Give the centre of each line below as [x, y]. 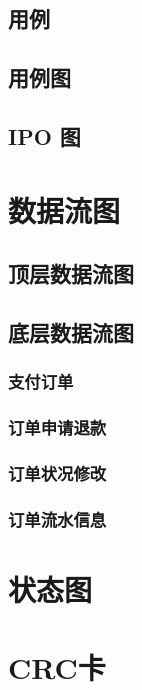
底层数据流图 [71, 331]
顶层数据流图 [71, 273]
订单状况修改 [57, 472]
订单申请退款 [57, 427]
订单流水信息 [57, 518]
